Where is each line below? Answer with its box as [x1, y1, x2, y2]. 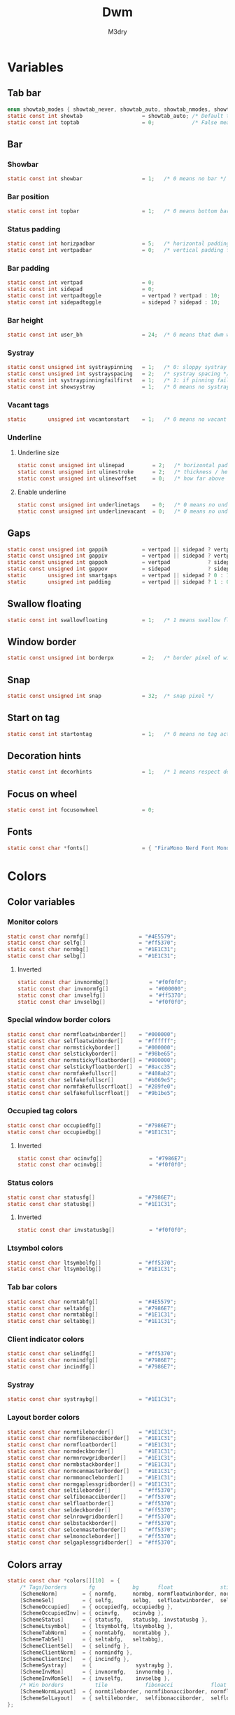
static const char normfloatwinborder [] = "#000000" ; [7, 1030, 177, 1038]
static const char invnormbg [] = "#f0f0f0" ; [17, 979, 187, 986]
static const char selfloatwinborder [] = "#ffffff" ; [7, 1037, 177, 1044]
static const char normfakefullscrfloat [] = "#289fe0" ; [7, 1083, 177, 1090]
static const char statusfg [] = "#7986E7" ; [7, 1194, 177, 1201]
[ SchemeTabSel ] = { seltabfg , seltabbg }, [20, 1636, 164, 1643]
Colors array [7, 1559, 63, 1571]
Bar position [7, 191, 50, 201]
